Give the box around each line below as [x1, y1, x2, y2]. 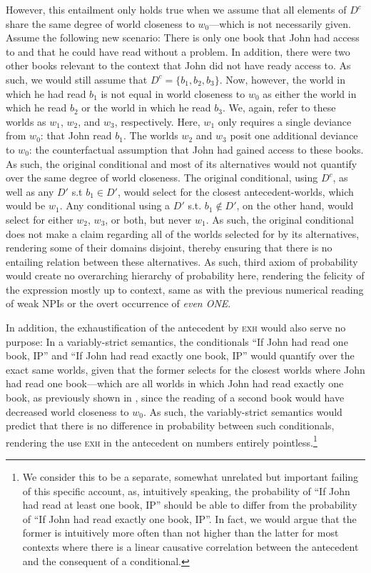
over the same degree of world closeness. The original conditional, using [6, 170, 318, 185]
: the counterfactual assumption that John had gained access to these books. [29, 141, 364, 156]
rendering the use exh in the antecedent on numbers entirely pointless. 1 [6, 432, 317, 449]
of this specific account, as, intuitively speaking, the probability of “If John [22, 483, 350, 498]
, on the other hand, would [236, 198, 354, 213]
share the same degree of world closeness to [6, 16, 195, 31]
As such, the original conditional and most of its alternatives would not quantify [6, 156, 357, 171]
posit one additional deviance [230, 128, 358, 143]
